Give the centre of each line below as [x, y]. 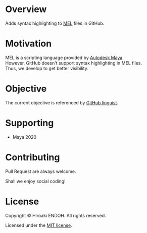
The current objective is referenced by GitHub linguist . [62, 102]
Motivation [29, 44]
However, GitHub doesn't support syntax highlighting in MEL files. [74, 63]
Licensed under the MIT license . [39, 225]
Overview [26, 9]
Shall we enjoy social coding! [35, 181]
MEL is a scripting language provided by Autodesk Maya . [64, 57]
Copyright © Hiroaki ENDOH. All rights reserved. [56, 215]
